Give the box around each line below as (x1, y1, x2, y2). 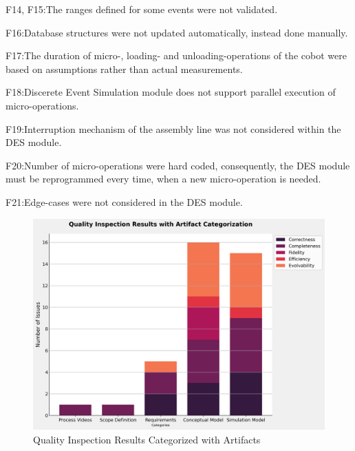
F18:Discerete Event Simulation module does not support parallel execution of (6, 85, 336, 99)
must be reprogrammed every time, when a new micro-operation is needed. (6, 171, 321, 186)
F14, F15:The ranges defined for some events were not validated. (6, 2, 278, 16)
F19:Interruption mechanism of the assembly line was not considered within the (6, 121, 341, 136)
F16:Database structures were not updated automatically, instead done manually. (6, 25, 348, 39)
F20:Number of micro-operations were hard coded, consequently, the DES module (6, 158, 350, 172)
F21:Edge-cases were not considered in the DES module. (6, 194, 243, 209)
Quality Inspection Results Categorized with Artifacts (33, 432, 261, 446)
